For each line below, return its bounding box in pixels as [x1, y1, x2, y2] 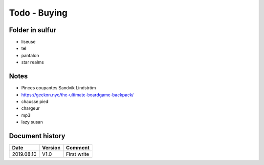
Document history [9, 132, 66, 140]
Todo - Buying [9, 7, 68, 18]
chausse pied [21, 98, 48, 104]
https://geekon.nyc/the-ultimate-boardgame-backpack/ [21, 92, 134, 98]
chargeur [21, 105, 40, 111]
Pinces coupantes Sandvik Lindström [21, 85, 96, 91]
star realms [21, 59, 44, 65]
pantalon [21, 52, 39, 58]
